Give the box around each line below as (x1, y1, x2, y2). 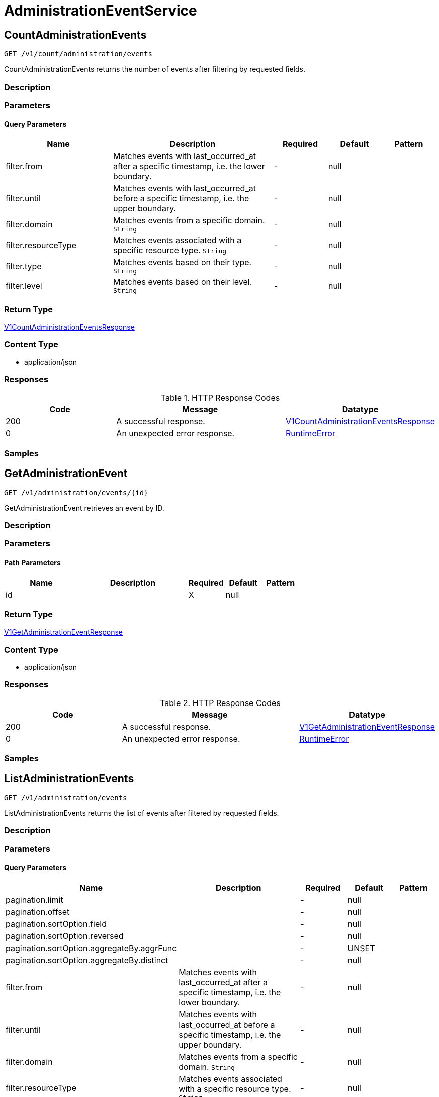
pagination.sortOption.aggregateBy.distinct (6, 955, 168, 966)
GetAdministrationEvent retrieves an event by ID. (4, 503, 164, 512)
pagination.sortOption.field (6, 919, 107, 929)
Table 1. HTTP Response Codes (160, 393, 280, 403)
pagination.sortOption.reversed (6, 931, 124, 942)
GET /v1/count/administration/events (4, 50, 153, 58)
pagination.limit (6, 895, 63, 905)
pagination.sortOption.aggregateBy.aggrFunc (6, 943, 177, 954)
